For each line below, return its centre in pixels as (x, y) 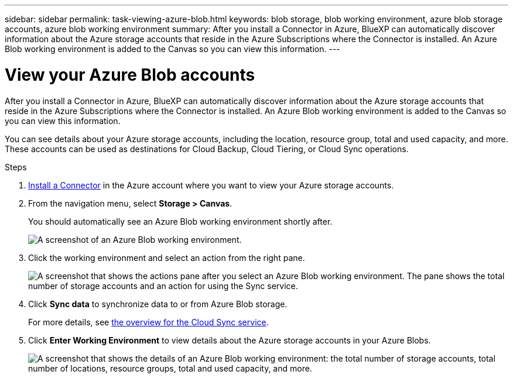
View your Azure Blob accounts (130, 75)
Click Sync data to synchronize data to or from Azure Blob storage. (158, 304)
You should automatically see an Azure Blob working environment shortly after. (180, 221)
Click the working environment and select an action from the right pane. (167, 257)
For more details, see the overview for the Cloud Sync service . (148, 322)
